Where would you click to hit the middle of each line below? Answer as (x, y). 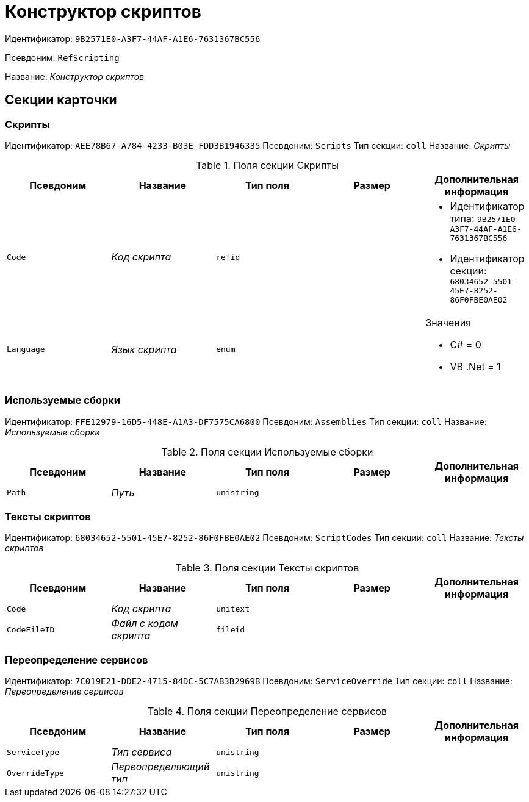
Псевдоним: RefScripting (62, 57)
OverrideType (35, 773)
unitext (233, 609)
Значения (448, 322)
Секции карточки (61, 100)
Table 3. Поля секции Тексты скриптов (267, 568)
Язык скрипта (144, 349)
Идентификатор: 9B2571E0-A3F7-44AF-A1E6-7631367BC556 (133, 38)
